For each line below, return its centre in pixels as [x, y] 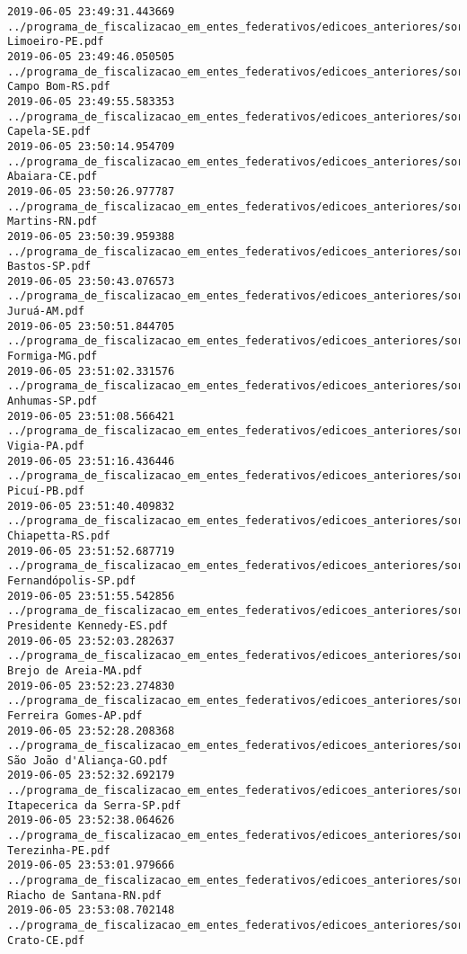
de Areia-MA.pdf [94, 670]
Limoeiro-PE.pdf [56, 42]
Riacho [26, 895]
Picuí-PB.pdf [46, 491]
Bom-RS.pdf [78, 87]
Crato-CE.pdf [46, 940]
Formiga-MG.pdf [53, 357]
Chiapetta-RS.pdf [59, 535]
